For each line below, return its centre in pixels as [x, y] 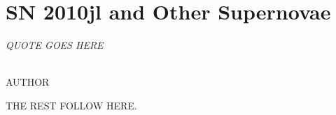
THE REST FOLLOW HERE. [71, 105]
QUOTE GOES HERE [55, 45]
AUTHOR [28, 82]
